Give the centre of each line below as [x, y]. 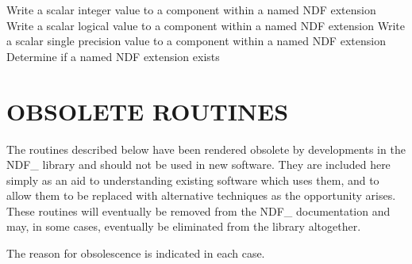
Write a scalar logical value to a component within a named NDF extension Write [206, 25]
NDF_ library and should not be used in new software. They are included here [198, 165]
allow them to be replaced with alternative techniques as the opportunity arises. [201, 195]
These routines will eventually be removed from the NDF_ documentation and [198, 210]
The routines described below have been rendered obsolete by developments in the [206, 149]
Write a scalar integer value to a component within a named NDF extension [191, 10]
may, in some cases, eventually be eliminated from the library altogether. [184, 226]
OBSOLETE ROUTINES [148, 111]
